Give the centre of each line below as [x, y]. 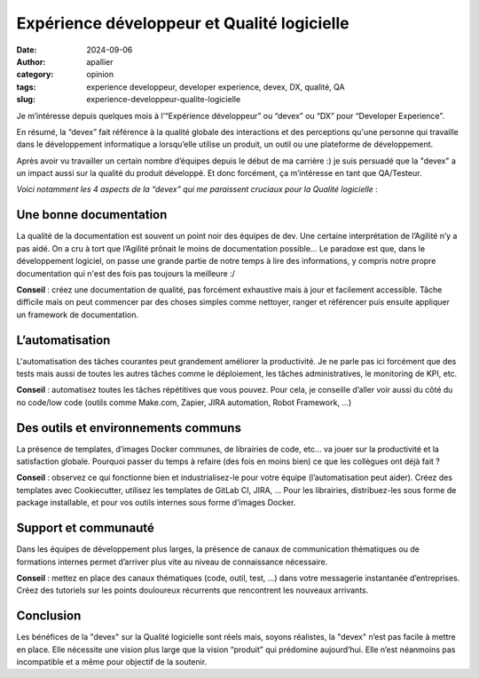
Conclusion [49, 616]
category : [35, 75]
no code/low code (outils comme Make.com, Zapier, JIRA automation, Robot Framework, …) [184, 402]
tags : [26, 87]
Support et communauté [85, 528]
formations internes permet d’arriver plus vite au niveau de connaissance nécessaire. [172, 562]
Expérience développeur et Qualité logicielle [183, 23]
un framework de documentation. [78, 315]
